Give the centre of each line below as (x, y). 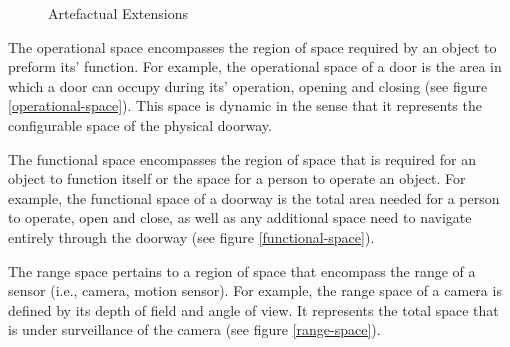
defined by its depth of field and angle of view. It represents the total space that (253, 309)
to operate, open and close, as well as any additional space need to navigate (240, 217)
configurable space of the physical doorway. (140, 124)
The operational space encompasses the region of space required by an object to (252, 46)
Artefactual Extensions (118, 13)
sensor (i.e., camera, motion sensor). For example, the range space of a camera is (255, 290)
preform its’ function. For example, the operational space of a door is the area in (255, 66)
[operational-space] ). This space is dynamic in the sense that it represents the (245, 105)
